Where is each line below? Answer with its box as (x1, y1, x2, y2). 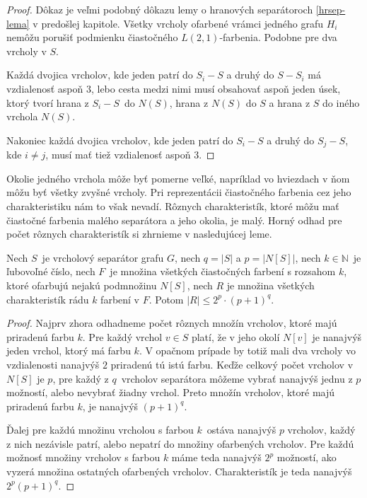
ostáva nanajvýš (206, 422, 276, 437)
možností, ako (276, 450, 337, 465)
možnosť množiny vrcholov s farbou (6, 450, 161, 465)
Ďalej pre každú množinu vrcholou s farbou (6, 422, 194, 437)
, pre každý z (52, 371, 109, 386)
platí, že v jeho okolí (191, 329, 280, 344)
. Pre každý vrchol (82, 329, 163, 344)
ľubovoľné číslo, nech (6, 264, 95, 279)
